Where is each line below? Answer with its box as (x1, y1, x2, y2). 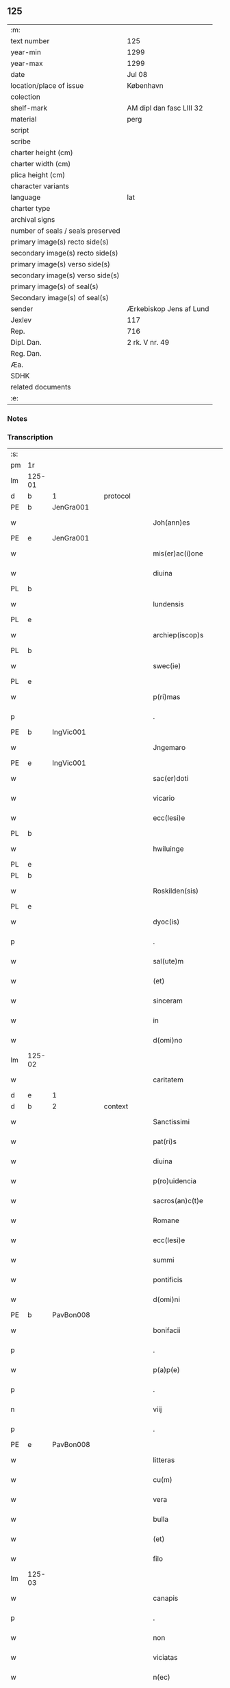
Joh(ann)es (153, 518, 190, 527)
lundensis (153, 600, 184, 609)
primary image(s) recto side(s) (10, 237, 110, 247)
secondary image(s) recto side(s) (10, 248, 118, 258)
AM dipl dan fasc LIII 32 (127, 103, 203, 113)
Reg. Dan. (10, 348, 42, 358)
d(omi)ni (153, 1294, 180, 1304)
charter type (10, 203, 51, 213)
